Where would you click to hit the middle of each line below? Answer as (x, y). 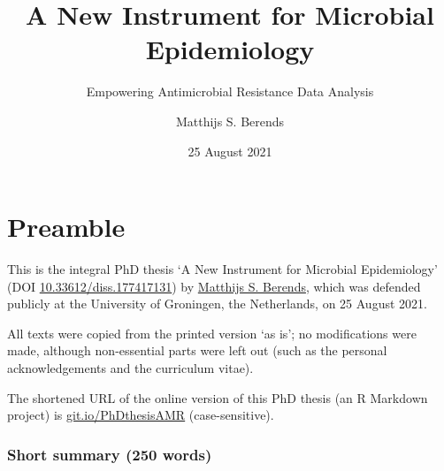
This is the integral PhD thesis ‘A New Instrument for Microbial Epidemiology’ (222, 269)
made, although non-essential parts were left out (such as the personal (197, 350)
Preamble (66, 227)
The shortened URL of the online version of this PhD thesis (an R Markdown (218, 397)
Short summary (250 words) (110, 454)
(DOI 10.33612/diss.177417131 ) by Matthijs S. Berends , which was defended (214, 286)
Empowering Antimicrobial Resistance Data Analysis (230, 91)
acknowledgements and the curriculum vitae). (130, 368)
